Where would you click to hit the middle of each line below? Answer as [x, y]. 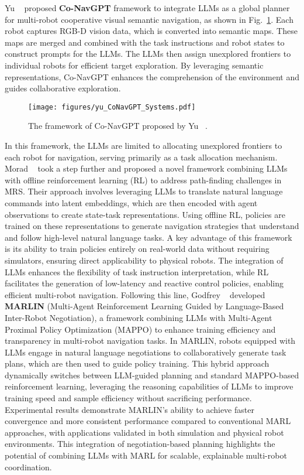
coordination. [28, 467]
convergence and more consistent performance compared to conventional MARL [148, 421]
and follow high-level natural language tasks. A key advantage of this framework [148, 237]
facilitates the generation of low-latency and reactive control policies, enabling [144, 283]
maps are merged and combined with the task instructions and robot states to [145, 42]
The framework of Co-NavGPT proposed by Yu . [118, 126]
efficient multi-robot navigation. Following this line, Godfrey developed [135, 294]
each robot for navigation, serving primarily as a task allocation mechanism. [141, 157]
